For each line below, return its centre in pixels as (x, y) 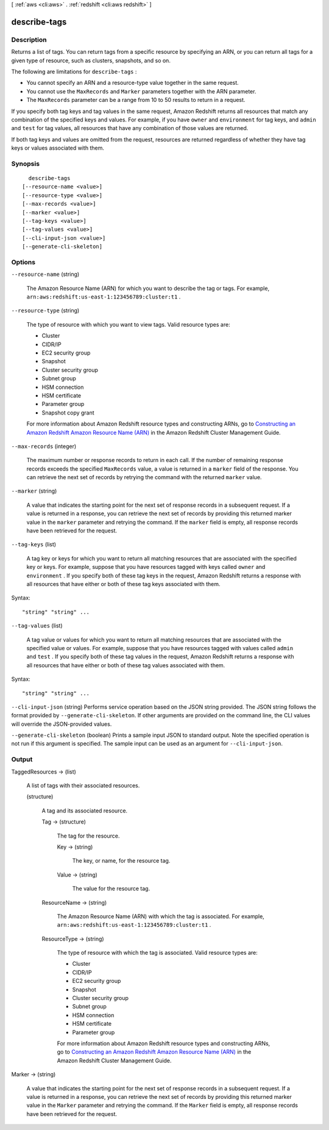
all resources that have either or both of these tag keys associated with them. (123, 584)
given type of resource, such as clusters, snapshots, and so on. (91, 60)
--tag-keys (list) (34, 545)
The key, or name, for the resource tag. (121, 861)
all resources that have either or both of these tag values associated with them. (126, 665)
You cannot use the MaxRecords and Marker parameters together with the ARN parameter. (141, 91)
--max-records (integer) (44, 446)
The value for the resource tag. (111, 889)
